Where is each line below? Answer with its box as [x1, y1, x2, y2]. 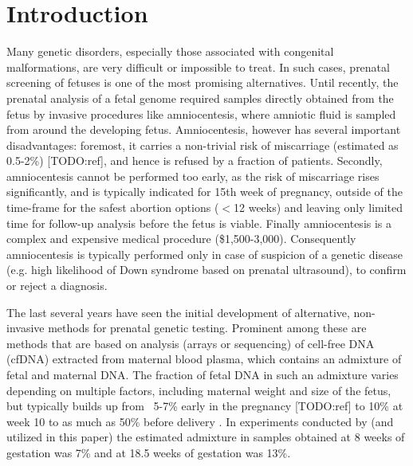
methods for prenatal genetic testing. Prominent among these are [48, 319, 367, 336]
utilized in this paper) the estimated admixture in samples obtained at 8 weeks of [6, 429, 405, 445]
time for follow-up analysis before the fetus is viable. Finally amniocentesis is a [6, 214, 392, 231]
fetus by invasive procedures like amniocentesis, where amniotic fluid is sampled [6, 105, 396, 122]
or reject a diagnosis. [6, 277, 108, 294]
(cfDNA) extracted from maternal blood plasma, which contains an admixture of [6, 350, 402, 367]
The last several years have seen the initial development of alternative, [6, 303, 350, 320]
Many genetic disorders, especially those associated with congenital [6, 43, 334, 60]
